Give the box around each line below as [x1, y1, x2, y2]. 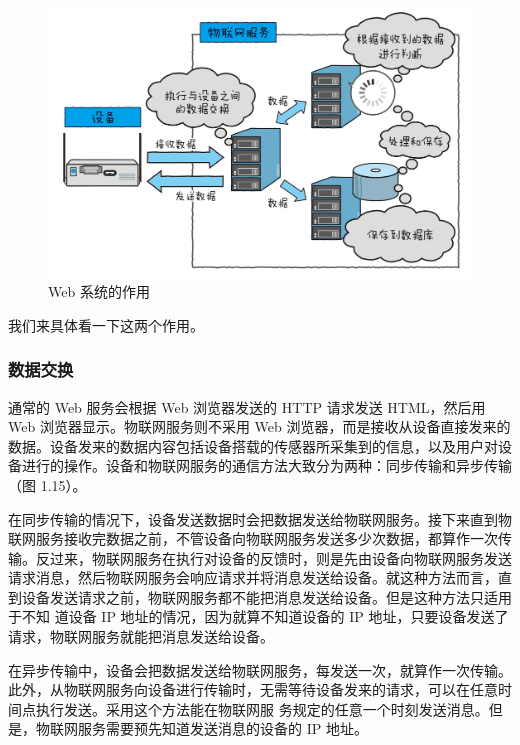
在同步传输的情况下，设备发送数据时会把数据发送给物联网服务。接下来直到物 [8, 508, 512, 529]
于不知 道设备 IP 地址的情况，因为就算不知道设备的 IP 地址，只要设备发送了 [8, 606, 509, 627]
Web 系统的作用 [48, 281, 150, 302]
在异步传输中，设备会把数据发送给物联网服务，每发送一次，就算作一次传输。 [8, 659, 512, 680]
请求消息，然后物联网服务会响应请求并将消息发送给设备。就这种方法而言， [8, 567, 498, 588]
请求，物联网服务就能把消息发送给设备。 [8, 626, 274, 647]
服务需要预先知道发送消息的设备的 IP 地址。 [77, 718, 368, 739]
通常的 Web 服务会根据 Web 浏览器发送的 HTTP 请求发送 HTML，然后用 [8, 396, 486, 417]
